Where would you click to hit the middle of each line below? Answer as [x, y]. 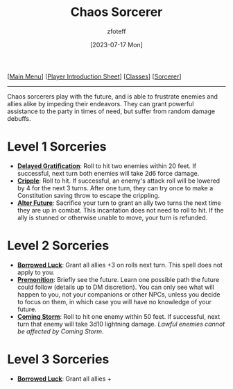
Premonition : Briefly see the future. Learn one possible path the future [118, 279]
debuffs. [19, 118]
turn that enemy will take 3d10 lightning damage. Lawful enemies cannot [121, 324]
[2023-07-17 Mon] [116, 44]
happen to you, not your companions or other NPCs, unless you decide [119, 294]
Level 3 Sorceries [58, 359]
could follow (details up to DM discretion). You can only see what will [116, 287]
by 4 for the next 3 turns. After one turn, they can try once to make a [115, 188]
